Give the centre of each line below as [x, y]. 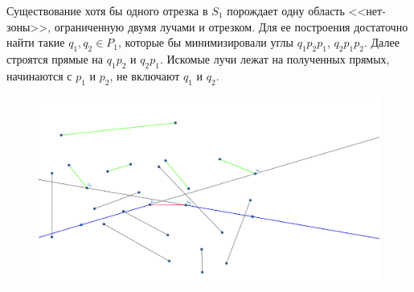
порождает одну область [286, 10]
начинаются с [39, 75]
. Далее [382, 42]
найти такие [36, 42]
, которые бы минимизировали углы [206, 42]
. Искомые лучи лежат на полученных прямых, [275, 58]
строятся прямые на [55, 58]
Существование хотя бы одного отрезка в [107, 10]
